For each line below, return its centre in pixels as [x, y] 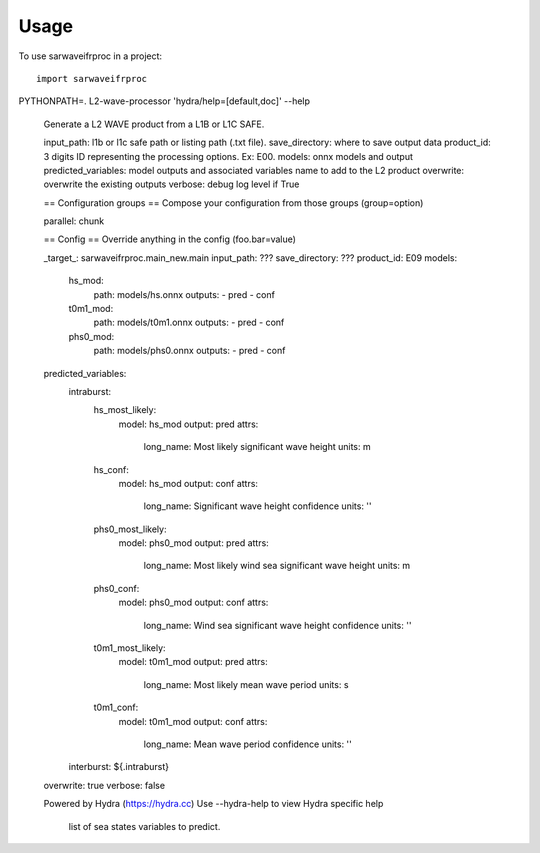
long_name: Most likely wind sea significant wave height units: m [277, 566]
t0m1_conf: [116, 707]
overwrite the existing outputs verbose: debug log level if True [171, 184]
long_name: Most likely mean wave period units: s [246, 684]
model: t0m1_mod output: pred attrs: [193, 662]
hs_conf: [111, 469]
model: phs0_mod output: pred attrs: [193, 543]
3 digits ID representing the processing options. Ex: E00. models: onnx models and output [228, 156]
